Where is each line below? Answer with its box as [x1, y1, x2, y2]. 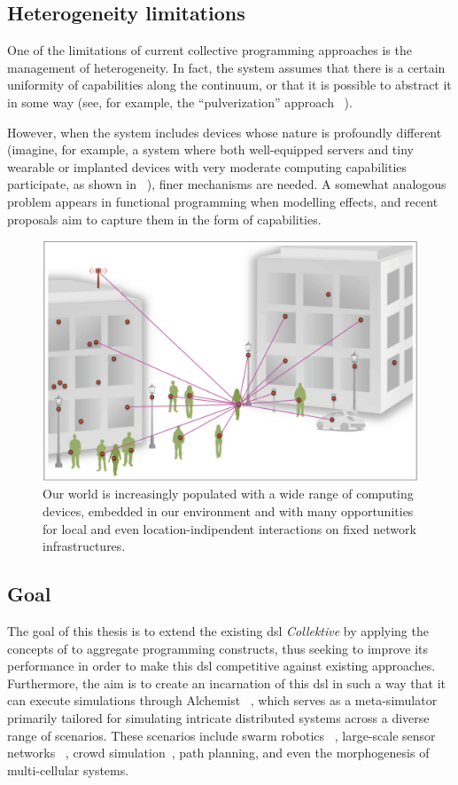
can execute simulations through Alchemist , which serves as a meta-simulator [7, 691, 438, 710]
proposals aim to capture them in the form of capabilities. [7, 209, 322, 228]
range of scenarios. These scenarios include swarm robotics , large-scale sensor [7, 726, 436, 744]
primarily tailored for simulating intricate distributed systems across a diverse [7, 708, 430, 726]
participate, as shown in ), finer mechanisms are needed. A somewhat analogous [7, 175, 446, 193]
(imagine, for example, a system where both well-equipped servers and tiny [7, 140, 414, 159]
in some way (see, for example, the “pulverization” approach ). [7, 92, 353, 111]
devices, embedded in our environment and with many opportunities [43, 501, 414, 520]
